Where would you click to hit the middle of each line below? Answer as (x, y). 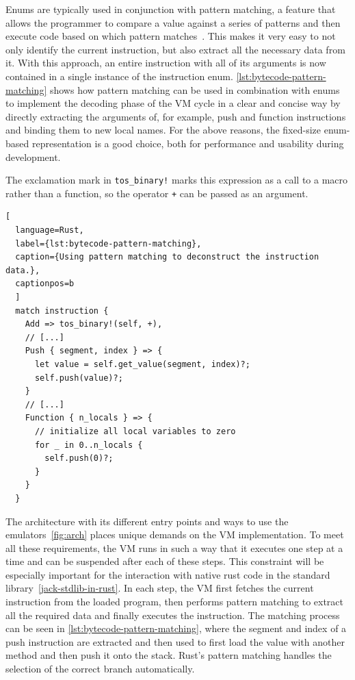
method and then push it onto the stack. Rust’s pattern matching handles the (169, 655)
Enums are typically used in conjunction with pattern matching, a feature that (171, 9)
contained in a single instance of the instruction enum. (119, 76)
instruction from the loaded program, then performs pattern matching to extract (175, 602)
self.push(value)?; (79, 378)
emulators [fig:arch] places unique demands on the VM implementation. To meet (175, 534)
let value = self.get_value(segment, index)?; (142, 364)
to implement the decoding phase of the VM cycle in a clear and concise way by (173, 103)
